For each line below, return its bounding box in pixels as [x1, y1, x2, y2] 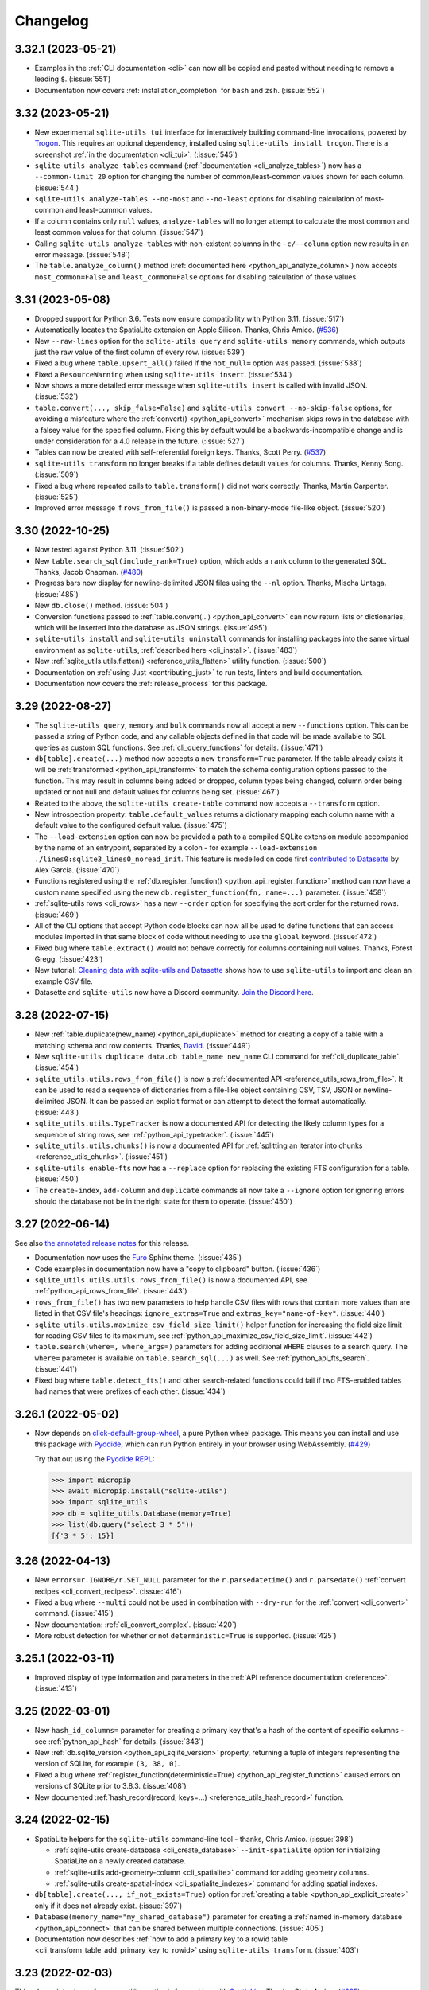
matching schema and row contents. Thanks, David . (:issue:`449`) [34, 1040, 251, 1050]
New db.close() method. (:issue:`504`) [34, 601, 168, 611]
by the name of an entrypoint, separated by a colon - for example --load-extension [34, 843, 318, 853]
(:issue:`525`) [34, 492, 79, 501]
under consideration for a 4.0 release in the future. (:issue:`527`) [34, 436, 245, 446]
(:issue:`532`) [34, 392, 79, 401]
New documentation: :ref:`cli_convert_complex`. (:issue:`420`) [34, 1620, 238, 1629]
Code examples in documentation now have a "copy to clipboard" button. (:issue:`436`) [34, 1264, 321, 1274]
